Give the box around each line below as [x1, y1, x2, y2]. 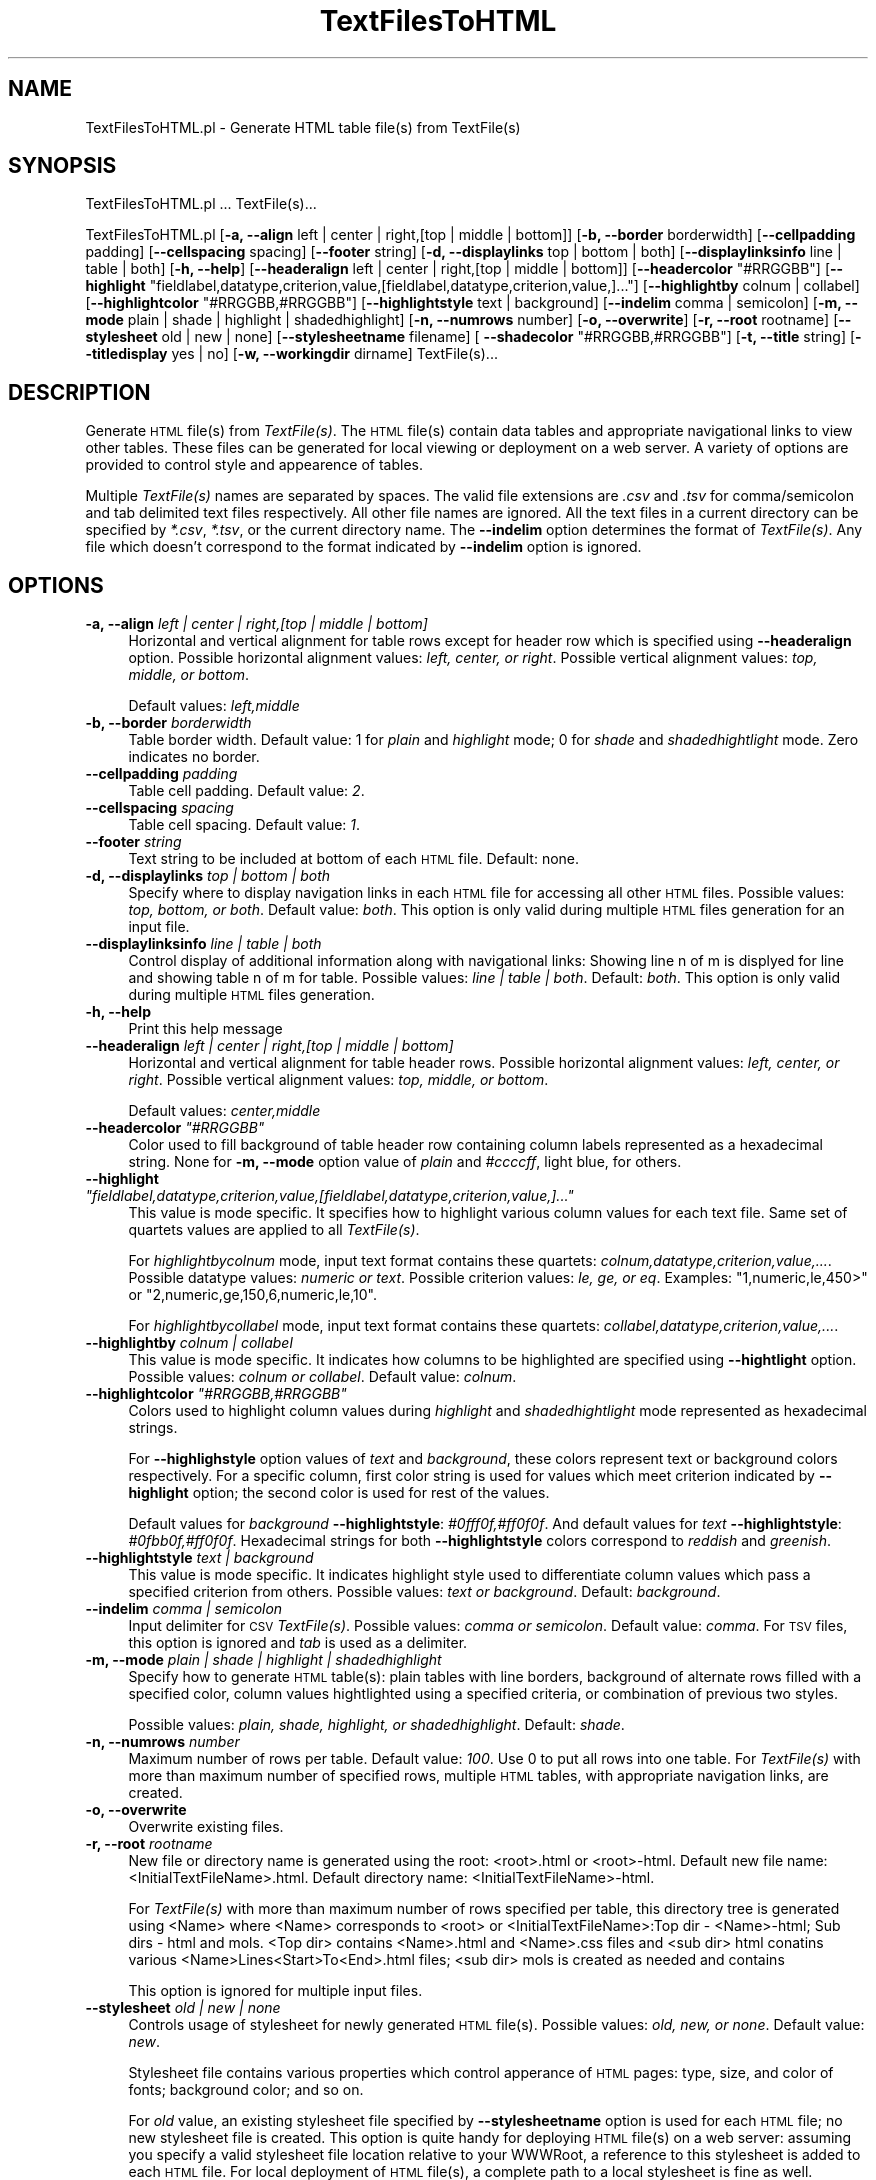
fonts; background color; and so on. [128, 2081, 364, 2099]
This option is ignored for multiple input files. [128, 1982, 423, 2000]
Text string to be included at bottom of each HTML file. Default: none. [128, 850, 580, 868]
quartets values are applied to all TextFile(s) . [128, 1221, 420, 1239]
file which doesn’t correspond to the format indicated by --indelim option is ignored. [85, 538, 642, 556]
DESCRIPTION [8, 379, 151, 405]
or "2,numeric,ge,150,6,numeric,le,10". [128, 1286, 377, 1304]
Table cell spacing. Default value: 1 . [128, 816, 361, 834]
